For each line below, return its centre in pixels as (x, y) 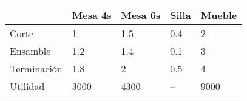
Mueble (219, 15)
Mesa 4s (92, 15)
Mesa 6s (141, 15)
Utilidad (27, 86)
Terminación (36, 68)
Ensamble (30, 51)
